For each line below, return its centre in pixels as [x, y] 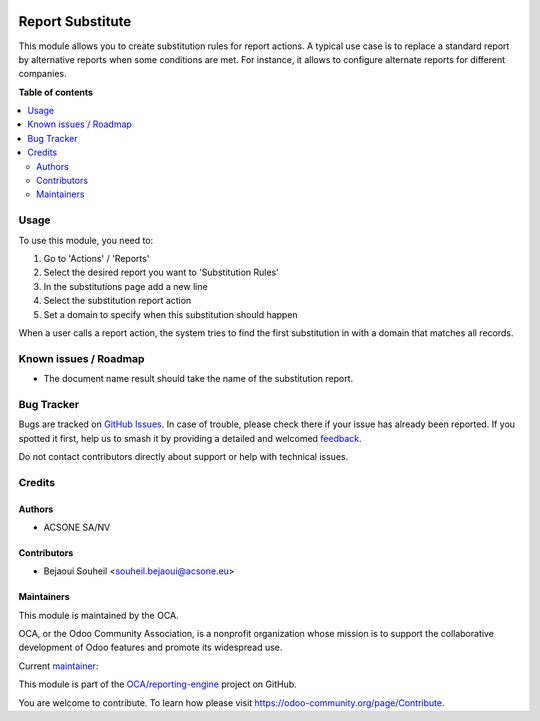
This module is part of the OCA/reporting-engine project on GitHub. [157, 684]
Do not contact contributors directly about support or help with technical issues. [183, 456]
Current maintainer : [58, 666]
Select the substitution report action [117, 301]
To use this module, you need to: [86, 240]
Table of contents [56, 92]
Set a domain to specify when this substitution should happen [171, 314]
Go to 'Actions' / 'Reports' [96, 258]
